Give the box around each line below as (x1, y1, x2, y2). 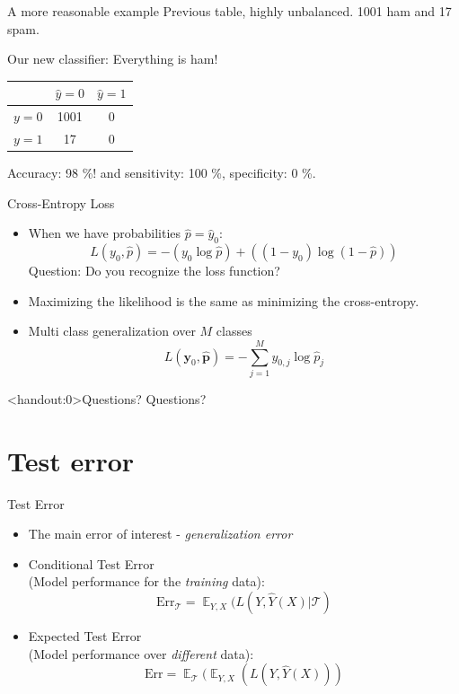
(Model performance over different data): (28, 644, 254, 663)
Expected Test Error (28, 627, 142, 646)
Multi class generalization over (28, 321, 196, 340)
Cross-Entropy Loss (7, 193, 115, 212)
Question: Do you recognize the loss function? (28, 261, 280, 280)
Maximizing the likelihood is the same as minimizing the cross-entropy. (28, 291, 419, 310)
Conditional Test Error (28, 554, 154, 573)
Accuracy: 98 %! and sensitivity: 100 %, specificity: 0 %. (7, 163, 316, 182)
